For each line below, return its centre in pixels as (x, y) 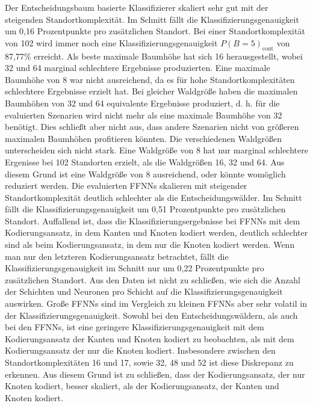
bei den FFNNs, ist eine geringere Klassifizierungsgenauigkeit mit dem (135, 327)
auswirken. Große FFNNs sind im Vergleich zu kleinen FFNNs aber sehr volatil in (156, 303)
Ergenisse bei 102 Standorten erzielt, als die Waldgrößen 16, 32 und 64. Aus (145, 161)
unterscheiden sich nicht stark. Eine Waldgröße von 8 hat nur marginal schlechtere (156, 150)
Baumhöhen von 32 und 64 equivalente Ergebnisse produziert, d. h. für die (142, 103)
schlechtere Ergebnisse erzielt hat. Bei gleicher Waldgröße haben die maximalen (151, 91)
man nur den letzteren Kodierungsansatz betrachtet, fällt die (117, 256)
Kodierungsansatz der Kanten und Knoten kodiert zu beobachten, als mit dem (150, 338)
